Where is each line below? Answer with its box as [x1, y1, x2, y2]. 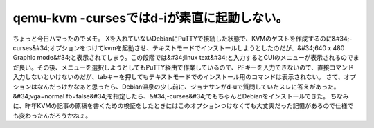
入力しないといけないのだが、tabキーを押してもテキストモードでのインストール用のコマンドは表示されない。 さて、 [12, 73, 344, 81]
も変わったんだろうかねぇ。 [12, 111, 92, 120]
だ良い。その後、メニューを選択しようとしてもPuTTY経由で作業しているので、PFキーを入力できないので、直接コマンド [12, 63, 354, 72]
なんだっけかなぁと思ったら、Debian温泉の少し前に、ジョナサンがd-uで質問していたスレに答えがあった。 [37, 83, 340, 91]
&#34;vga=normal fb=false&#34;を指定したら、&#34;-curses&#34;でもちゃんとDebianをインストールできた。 [12, 92, 329, 100]
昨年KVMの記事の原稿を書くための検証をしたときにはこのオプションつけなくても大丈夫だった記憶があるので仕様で [24, 102, 354, 110]
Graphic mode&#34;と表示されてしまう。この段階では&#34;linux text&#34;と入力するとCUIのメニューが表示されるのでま [12, 54, 359, 62]
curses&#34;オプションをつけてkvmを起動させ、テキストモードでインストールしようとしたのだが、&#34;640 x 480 [12, 43, 345, 52]
